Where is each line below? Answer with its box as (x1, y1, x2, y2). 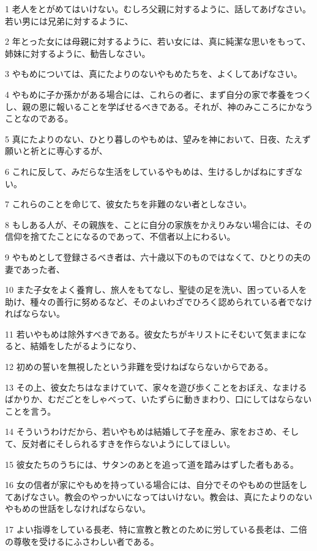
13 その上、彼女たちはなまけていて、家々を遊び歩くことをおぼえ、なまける (5, 380, 307, 393)
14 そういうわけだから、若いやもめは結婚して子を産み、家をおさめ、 (5, 425, 282, 438)
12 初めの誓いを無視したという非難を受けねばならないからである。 (5, 360, 274, 373)
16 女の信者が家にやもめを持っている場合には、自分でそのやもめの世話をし (5, 478, 307, 491)
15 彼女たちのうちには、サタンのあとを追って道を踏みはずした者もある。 (5, 457, 299, 470)
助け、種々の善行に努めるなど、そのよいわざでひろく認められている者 (5, 295, 287, 308)
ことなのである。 (5, 112, 73, 125)
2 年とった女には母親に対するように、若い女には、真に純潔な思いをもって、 (5, 35, 311, 48)
